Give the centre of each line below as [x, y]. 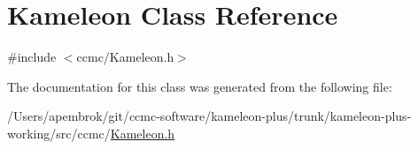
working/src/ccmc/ [59, 133]
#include [32, 57]
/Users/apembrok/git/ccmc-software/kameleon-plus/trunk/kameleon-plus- [209, 116]
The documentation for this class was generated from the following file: [200, 86]
